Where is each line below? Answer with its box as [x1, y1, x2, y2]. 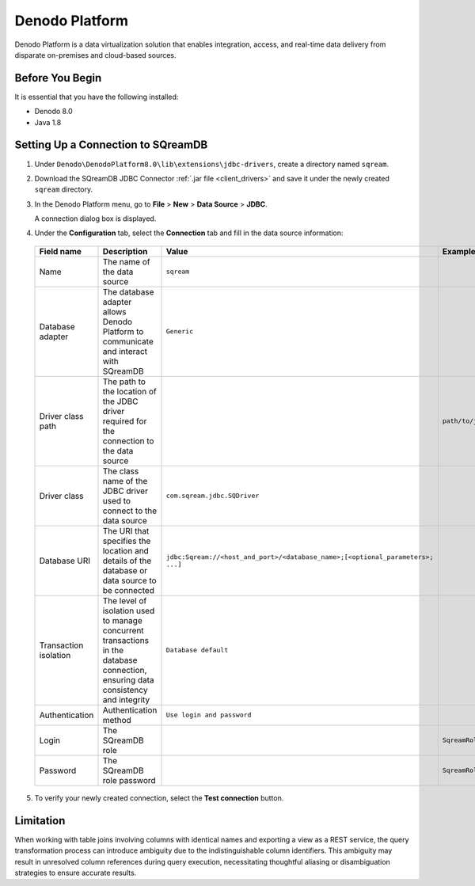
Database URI [39, 555, 91, 566]
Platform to [102, 325, 144, 337]
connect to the [102, 505, 158, 516]
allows [102, 306, 127, 317]
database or [102, 565, 148, 576]
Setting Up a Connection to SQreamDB [14, 139, 208, 152]
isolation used [102, 605, 155, 616]
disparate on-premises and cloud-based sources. [14, 50, 177, 59]
